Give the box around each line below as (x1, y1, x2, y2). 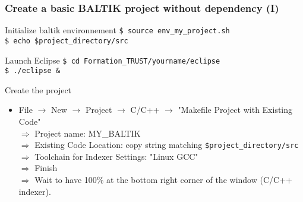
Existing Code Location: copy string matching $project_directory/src (34, 138, 299, 151)
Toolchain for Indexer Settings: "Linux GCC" (34, 150, 198, 162)
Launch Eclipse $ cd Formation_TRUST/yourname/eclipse (5, 53, 220, 66)
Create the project (5, 83, 72, 96)
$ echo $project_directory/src (5, 36, 128, 45)
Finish (34, 162, 58, 174)
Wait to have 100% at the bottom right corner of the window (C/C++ (34, 173, 292, 186)
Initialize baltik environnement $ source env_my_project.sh (5, 24, 230, 36)
